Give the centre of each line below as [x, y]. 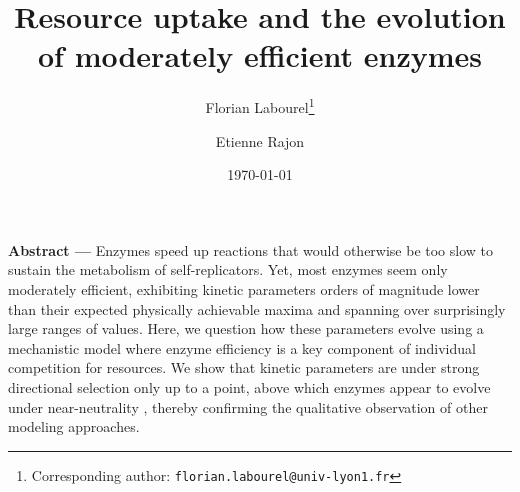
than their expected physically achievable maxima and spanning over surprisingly [257, 308]
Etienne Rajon [260, 140]
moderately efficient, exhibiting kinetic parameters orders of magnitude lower [244, 288]
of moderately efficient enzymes [260, 55]
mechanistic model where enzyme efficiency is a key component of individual [242, 347]
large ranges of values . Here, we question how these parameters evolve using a [246, 328]
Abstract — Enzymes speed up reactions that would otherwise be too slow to [251, 249]
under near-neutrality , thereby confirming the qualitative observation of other [248, 406]
